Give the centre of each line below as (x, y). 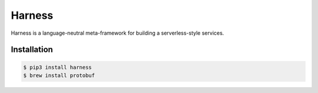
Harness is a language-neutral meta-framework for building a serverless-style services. (117, 33)
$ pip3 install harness (58, 67)
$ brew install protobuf (59, 75)
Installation (32, 50)
